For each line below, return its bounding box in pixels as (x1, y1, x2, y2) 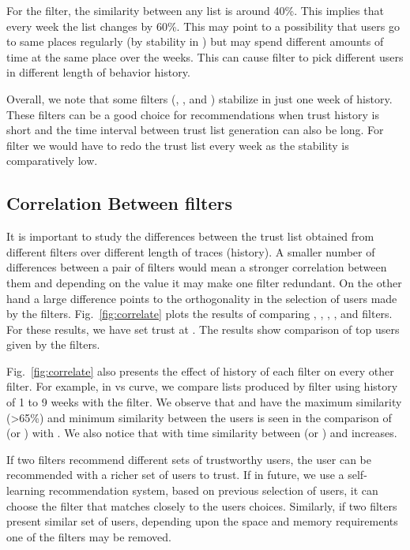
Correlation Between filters (6, 191, 232, 215)
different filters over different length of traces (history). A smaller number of (6, 243, 375, 260)
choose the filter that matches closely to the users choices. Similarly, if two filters (6, 497, 397, 514)
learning (6, 482, 46, 499)
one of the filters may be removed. (6, 528, 171, 544)
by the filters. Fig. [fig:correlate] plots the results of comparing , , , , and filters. (6, 305, 393, 322)
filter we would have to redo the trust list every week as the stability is (6, 137, 349, 153)
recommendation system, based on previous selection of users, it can (48, 482, 378, 499)
